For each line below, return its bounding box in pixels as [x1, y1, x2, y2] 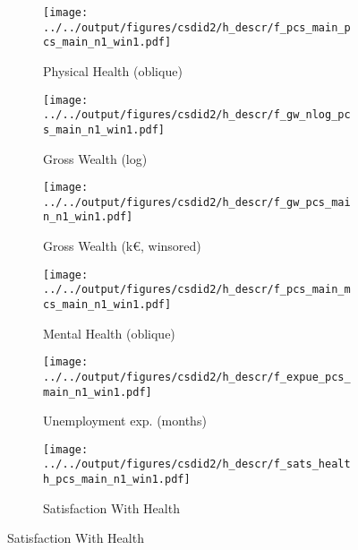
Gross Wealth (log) [43, 149, 148, 168]
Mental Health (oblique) [43, 323, 175, 342]
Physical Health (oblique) [43, 61, 183, 80]
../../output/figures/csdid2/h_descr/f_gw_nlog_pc [43, 108, 351, 122]
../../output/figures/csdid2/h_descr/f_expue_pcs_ [43, 370, 351, 383]
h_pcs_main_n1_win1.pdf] [43, 473, 191, 486]
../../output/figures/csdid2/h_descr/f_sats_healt [43, 458, 351, 471]
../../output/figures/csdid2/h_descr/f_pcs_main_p [43, 21, 351, 34]
